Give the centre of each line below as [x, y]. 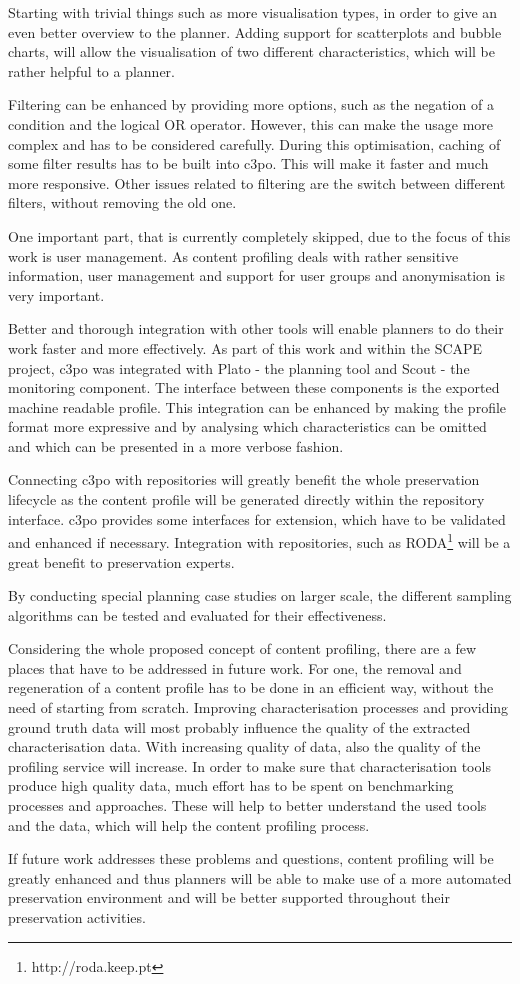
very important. [56, 294]
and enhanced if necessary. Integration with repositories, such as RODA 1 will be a [259, 540]
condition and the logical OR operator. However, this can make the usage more [251, 123]
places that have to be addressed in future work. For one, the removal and [235, 667]
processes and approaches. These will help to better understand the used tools [247, 805]
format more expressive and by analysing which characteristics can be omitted [247, 426]
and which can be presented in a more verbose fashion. [176, 445]
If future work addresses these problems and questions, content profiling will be [251, 858]
